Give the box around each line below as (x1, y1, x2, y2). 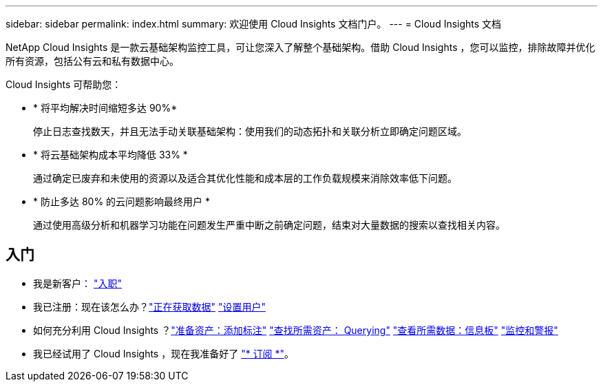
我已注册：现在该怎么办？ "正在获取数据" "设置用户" (33, 300, 266, 313)
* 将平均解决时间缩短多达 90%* (33, 102, 178, 114)
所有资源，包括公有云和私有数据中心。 (6, 55, 179, 67)
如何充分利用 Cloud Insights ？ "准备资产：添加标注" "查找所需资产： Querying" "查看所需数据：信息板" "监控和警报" (33, 324, 558, 336)
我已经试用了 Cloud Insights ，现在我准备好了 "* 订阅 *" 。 (33, 347, 295, 359)
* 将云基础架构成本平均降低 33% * (33, 149, 188, 160)
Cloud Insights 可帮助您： (6, 79, 122, 90)
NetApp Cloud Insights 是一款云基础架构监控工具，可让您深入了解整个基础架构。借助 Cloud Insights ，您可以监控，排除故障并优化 (6, 41, 595, 53)
